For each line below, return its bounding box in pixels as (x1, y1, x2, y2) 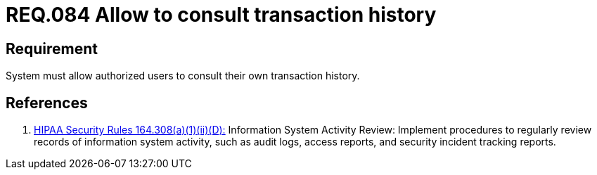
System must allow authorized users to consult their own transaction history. (6, 70, 360, 82)
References (6, 93, 88, 112)
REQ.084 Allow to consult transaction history (6, 3, 437, 27)
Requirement (6, 39, 98, 58)
